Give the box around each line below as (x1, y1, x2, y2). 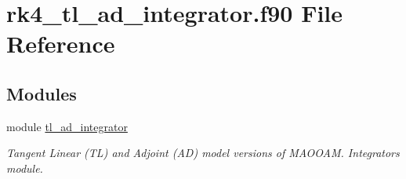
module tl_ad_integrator (6, 118, 128, 134)
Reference (6, 27, 115, 60)
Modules (6, 81, 77, 105)
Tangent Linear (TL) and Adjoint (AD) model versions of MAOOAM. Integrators (6, 144, 400, 161)
